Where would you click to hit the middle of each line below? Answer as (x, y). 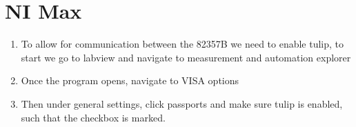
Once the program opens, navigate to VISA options (130, 80)
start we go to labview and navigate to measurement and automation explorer (186, 57)
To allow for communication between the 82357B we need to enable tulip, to (182, 44)
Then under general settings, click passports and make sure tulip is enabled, (182, 103)
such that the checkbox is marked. (93, 117)
